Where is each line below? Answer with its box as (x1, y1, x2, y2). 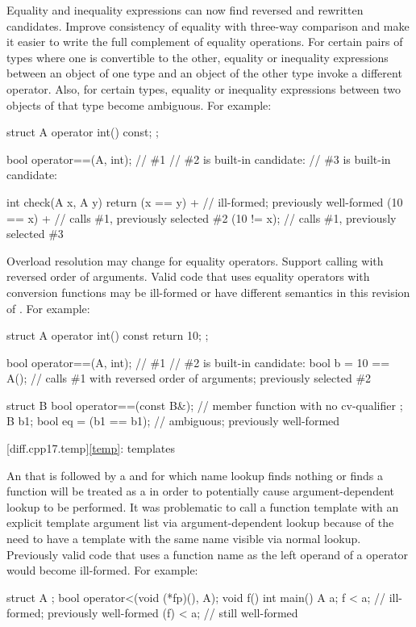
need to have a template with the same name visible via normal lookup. (6, 530, 361, 547)
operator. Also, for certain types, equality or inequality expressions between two (6, 80, 401, 97)
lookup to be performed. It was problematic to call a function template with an (6, 498, 399, 515)
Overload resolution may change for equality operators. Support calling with (6, 252, 384, 269)
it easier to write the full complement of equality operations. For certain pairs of (6, 33, 403, 50)
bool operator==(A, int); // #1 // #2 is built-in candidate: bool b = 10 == (6, 353, 390, 370)
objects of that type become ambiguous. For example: (6, 96, 272, 113)
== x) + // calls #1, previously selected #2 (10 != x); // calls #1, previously (6, 209, 397, 226)
